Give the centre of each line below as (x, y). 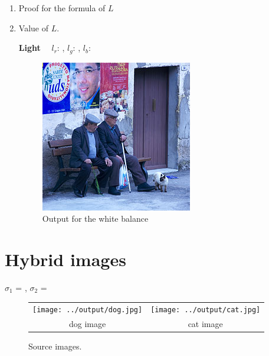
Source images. (55, 346)
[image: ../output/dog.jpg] (88, 310)
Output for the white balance (95, 219)
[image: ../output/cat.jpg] (206, 310)
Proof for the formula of (62, 8)
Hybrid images (65, 259)
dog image (87, 324)
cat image (205, 324)
